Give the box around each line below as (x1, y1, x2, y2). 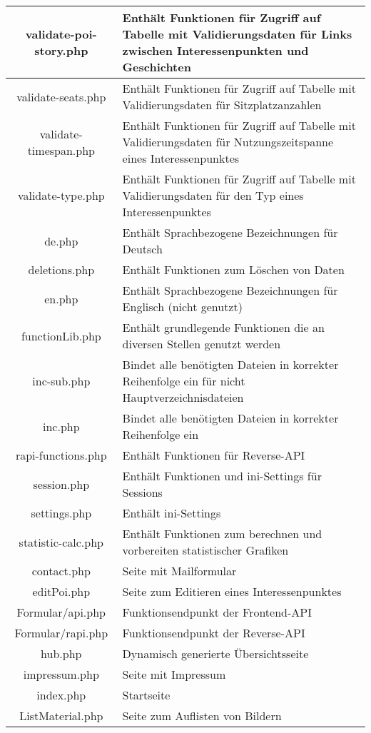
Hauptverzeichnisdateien (122, 389, 244, 405)
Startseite (122, 687, 171, 703)
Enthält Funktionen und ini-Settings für (122, 467, 322, 484)
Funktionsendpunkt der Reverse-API (122, 625, 305, 641)
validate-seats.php (16, 88, 106, 105)
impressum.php (23, 666, 99, 682)
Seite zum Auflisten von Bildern (122, 707, 282, 724)
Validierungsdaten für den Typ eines (122, 187, 304, 203)
